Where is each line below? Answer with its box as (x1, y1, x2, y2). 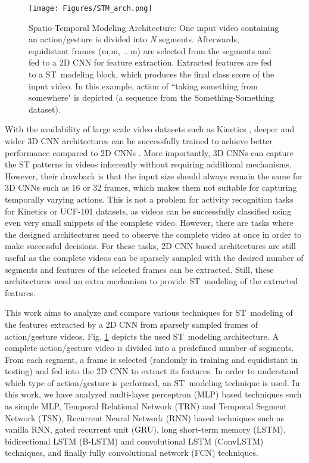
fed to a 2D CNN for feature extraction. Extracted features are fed (29, 56, 272, 69)
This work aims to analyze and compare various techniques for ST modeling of (5, 306, 293, 319)
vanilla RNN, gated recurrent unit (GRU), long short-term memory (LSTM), (5, 423, 286, 436)
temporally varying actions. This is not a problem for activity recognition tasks (5, 192, 294, 205)
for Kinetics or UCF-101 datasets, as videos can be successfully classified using (5, 204, 292, 217)
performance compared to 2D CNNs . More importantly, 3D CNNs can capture (5, 146, 294, 159)
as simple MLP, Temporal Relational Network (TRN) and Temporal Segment (5, 400, 287, 412)
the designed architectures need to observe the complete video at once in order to (5, 228, 302, 240)
